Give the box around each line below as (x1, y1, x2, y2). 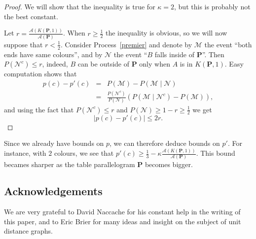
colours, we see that (54, 148, 114, 158)
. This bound (196, 148, 235, 158)
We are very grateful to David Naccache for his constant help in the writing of (4, 206, 241, 217)
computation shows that (4, 68, 77, 79)
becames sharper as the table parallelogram (4, 159, 135, 170)
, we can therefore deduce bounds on (110, 138, 220, 148)
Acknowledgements (4, 183, 103, 199)
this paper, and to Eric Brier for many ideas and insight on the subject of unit (4, 216, 241, 226)
